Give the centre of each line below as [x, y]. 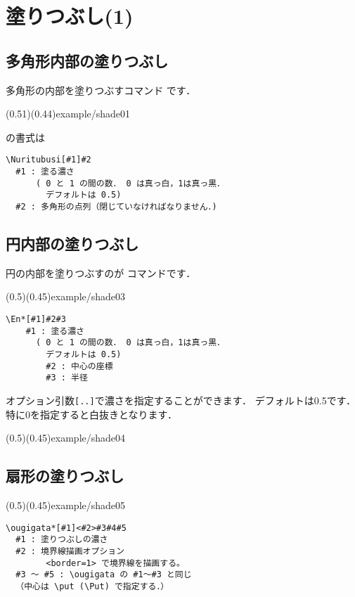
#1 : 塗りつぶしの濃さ [62, 540]
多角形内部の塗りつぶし [87, 60]
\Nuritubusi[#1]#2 [49, 160]
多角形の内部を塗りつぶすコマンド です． [101, 90]
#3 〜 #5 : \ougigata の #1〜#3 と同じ [104, 575]
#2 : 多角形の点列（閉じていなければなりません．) [116, 206]
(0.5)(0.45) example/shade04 [66, 438]
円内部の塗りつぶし [72, 244]
